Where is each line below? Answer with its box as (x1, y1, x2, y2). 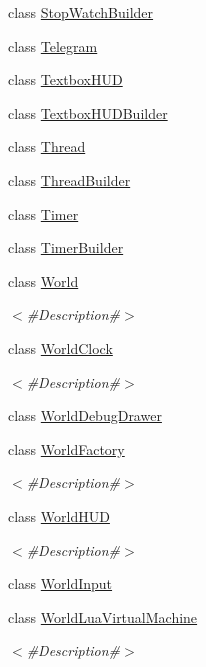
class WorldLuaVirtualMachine (8, 606, 198, 627)
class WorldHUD (8, 505, 110, 526)
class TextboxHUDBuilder (8, 102, 168, 123)
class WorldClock (8, 337, 113, 358)
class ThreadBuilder (8, 169, 131, 190)
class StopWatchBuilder (8, 2, 154, 22)
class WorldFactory (8, 438, 125, 459)
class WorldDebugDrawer (8, 405, 162, 426)
